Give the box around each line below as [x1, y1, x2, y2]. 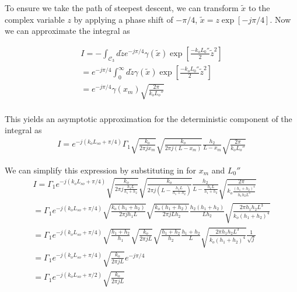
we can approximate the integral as [5, 25, 130, 37]
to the [248, 2, 270, 13]
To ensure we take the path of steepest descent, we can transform [5, 2, 239, 13]
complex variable [5, 13, 65, 25]
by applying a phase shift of [74, 13, 173, 25]
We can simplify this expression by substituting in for [5, 164, 197, 176]
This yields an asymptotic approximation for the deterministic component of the [5, 112, 292, 124]
